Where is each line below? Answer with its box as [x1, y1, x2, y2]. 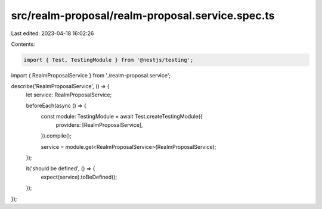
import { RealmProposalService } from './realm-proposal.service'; [11, 71, 171, 79]
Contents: [11, 40, 35, 48]
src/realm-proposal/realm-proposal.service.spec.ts [11, 9, 275, 22]
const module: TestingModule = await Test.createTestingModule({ [41, 113, 203, 120]
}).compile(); [41, 132, 72, 139]
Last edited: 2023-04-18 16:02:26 [11, 30, 94, 37]
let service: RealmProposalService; [26, 91, 112, 98]
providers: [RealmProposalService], [55, 121, 143, 128]
